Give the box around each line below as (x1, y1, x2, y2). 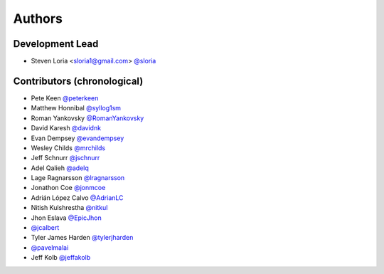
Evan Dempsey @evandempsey (31, 134, 124, 142)
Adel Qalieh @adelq (31, 164, 89, 172)
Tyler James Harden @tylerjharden (31, 233, 134, 242)
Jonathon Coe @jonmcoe (31, 184, 106, 192)
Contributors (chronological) (13, 75, 144, 87)
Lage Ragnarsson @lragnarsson (31, 174, 125, 182)
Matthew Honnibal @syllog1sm (31, 104, 121, 112)
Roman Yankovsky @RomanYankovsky (31, 114, 144, 122)
